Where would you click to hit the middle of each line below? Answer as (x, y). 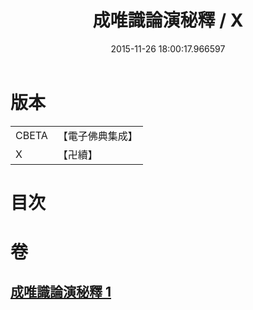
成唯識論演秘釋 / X (168, 20)
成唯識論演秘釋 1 (61, 292)
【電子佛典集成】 (97, 136)
